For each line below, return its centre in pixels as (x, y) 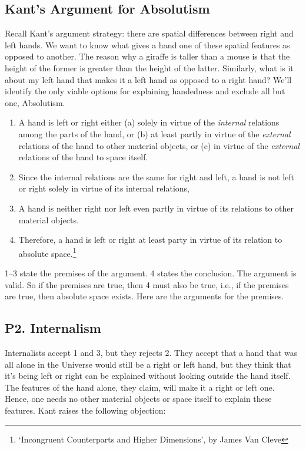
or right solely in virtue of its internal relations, (104, 188)
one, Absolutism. (35, 102)
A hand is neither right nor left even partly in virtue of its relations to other (156, 208)
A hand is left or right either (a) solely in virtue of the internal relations (149, 122)
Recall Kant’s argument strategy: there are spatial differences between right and (149, 33)
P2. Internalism (53, 328)
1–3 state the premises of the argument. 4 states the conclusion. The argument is (151, 273)
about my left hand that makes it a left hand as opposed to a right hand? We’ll (148, 79)
